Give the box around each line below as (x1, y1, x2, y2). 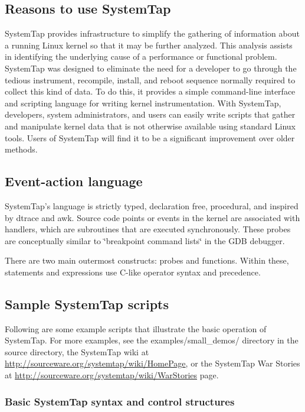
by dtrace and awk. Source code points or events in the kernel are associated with (5, 211, 300, 223)
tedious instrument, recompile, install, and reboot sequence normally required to (5, 73, 296, 86)
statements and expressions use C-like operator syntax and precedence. (5, 265, 261, 278)
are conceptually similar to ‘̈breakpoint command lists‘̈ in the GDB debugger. (5, 234, 285, 246)
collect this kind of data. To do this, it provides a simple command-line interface (5, 85, 296, 98)
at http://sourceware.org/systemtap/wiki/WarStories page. (5, 369, 219, 381)
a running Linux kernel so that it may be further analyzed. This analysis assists (5, 38, 293, 51)
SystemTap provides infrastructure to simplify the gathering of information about (5, 27, 300, 40)
